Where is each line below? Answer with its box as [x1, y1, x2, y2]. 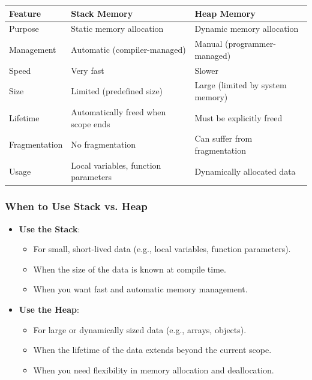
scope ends [71, 117, 110, 130]
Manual [194, 37, 223, 50]
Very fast [71, 64, 104, 76]
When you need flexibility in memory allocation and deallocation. [33, 363, 274, 376]
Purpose [9, 22, 39, 35]
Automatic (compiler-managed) [71, 43, 186, 55]
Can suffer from [194, 132, 253, 145]
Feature [9, 7, 41, 19]
